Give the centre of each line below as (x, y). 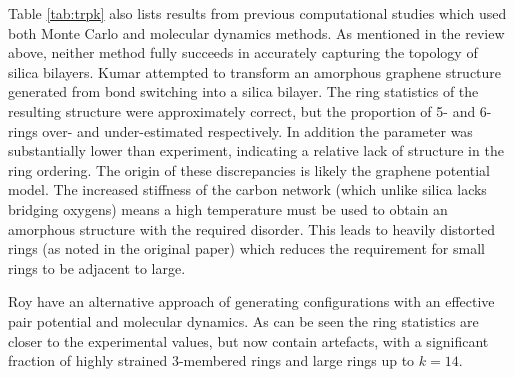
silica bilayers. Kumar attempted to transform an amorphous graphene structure (255, 71)
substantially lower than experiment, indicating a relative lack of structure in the (256, 150)
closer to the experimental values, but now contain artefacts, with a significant (248, 340)
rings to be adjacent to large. (97, 267)
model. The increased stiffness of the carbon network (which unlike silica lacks (247, 189)
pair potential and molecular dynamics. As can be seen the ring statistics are (243, 320)
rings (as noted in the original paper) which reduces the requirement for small (246, 248)
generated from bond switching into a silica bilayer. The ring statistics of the (243, 91)
